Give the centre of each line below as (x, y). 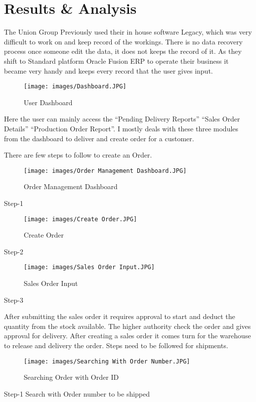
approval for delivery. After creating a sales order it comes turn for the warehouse (128, 336)
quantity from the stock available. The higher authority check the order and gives (128, 326)
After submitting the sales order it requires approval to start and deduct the (120, 316)
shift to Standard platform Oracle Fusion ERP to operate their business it (116, 60)
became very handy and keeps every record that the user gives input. (108, 70)
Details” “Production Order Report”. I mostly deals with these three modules (121, 128)
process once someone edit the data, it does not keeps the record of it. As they (123, 51)
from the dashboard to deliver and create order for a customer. (99, 138)
